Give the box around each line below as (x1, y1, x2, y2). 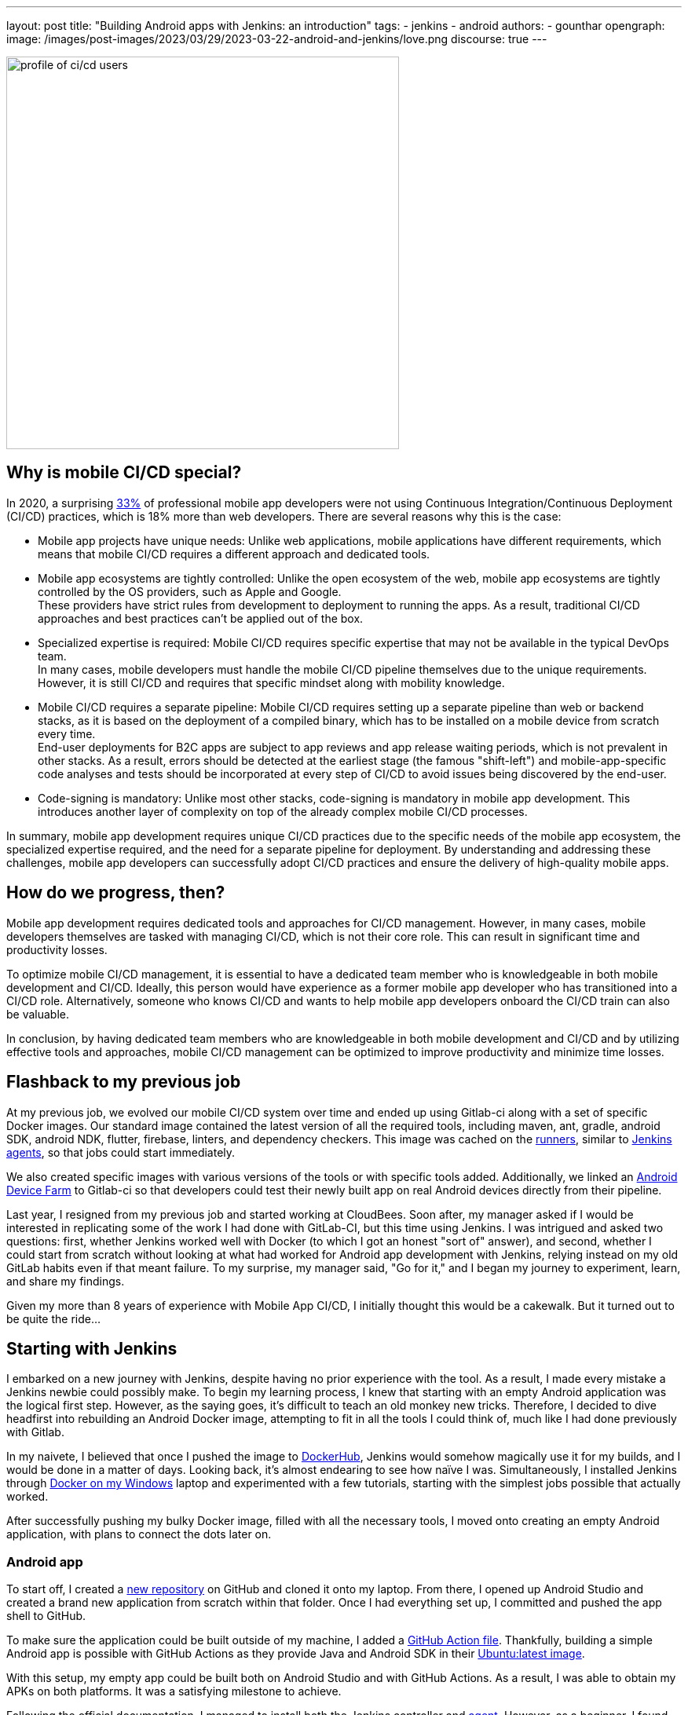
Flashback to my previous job (6, 1072, 241, 1092)
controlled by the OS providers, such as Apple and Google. (38, 584, 342, 598)
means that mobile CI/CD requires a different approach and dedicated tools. (38, 547, 430, 561)
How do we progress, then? (6, 883, 225, 903)
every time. (38, 726, 96, 740)
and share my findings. (6, 1274, 125, 1288)
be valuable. (6, 1007, 70, 1021)
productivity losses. (6, 942, 108, 956)
